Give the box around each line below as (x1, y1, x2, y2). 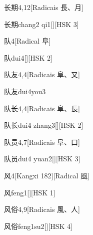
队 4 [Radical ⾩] (4, 36, 51, 46)
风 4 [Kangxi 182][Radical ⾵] (4, 170, 89, 180)
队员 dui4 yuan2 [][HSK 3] (4, 153, 80, 164)
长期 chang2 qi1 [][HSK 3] (4, 19, 79, 29)
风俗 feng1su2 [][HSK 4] (4, 220, 72, 231)
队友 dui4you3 (4, 86, 46, 96)
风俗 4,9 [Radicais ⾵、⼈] (4, 204, 80, 214)
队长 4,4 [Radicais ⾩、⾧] (4, 103, 80, 113)
